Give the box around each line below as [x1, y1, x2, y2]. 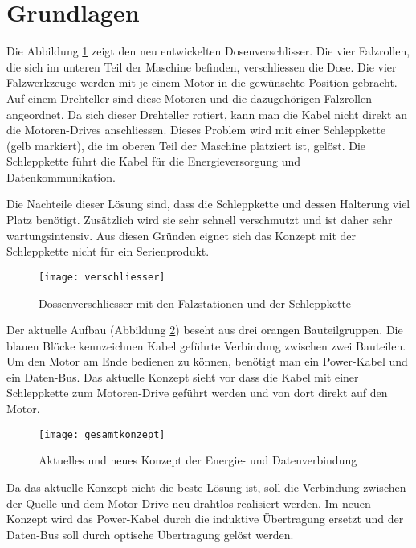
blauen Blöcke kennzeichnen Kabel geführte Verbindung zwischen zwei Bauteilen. [6, 337, 406, 354]
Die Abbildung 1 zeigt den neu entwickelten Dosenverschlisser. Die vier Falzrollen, [6, 43, 410, 59]
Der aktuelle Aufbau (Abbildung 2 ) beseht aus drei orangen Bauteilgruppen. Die [6, 321, 403, 338]
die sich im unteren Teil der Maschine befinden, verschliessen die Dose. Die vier [6, 58, 397, 75]
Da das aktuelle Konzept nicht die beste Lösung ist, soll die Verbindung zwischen [6, 478, 406, 495]
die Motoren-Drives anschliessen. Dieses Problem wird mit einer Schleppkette [6, 121, 386, 138]
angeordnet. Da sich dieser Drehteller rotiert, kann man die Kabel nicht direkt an [6, 105, 407, 122]
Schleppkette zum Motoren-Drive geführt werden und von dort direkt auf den [6, 384, 388, 401]
